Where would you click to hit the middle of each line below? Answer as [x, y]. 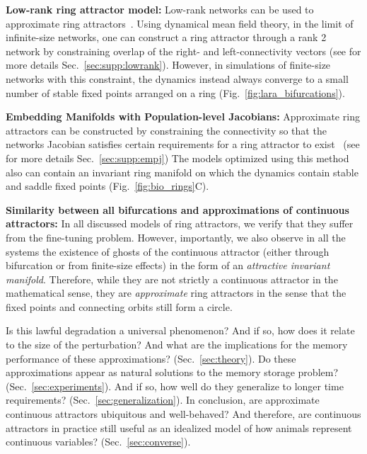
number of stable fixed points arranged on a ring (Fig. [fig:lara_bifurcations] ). [175, 92]
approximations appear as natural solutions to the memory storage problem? [172, 372]
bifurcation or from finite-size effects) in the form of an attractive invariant [168, 265]
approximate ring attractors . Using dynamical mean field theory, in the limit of [180, 23]
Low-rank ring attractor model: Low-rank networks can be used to [160, 9]
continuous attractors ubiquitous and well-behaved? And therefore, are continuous [183, 414]
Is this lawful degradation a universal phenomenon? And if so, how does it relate [180, 330]
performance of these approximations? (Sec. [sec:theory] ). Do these [151, 358]
